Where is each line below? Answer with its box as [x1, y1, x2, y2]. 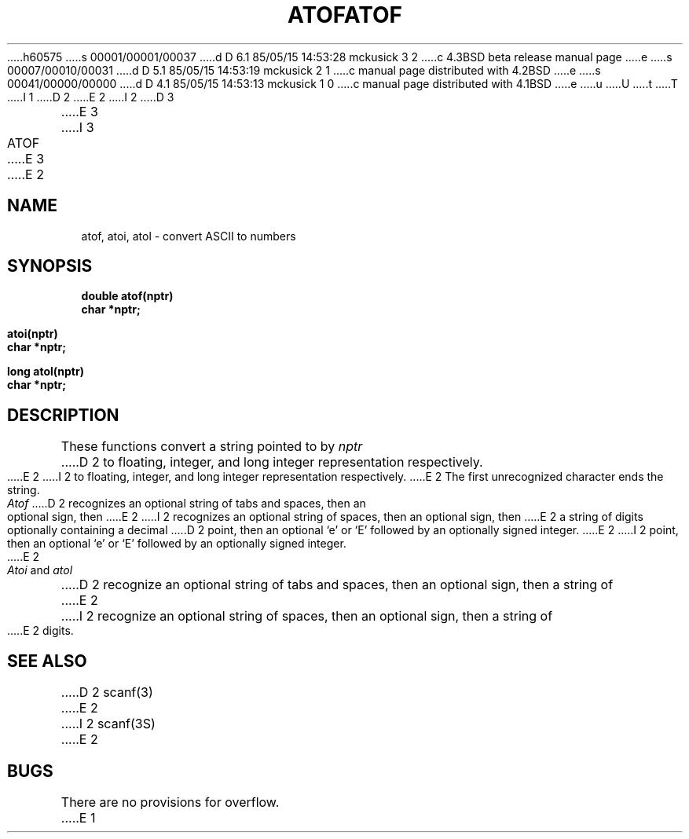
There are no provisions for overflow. [60, 793, 280, 810]
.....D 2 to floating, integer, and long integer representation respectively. [60, 454, 483, 471]
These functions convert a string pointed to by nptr [60, 438, 363, 455]
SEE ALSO [7, 650, 87, 671]
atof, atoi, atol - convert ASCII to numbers [81, 229, 296, 243]
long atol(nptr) [7, 365, 84, 379]
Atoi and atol [7, 563, 73, 577]
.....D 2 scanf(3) [60, 684, 153, 701]
